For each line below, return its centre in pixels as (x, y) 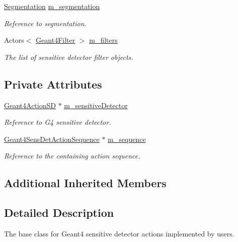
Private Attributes (53, 84)
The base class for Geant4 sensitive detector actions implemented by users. (119, 233)
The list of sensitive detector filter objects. (69, 57)
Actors (14, 40)
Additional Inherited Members (85, 183)
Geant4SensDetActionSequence (52, 139)
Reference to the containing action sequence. (72, 156)
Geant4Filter (56, 40)
